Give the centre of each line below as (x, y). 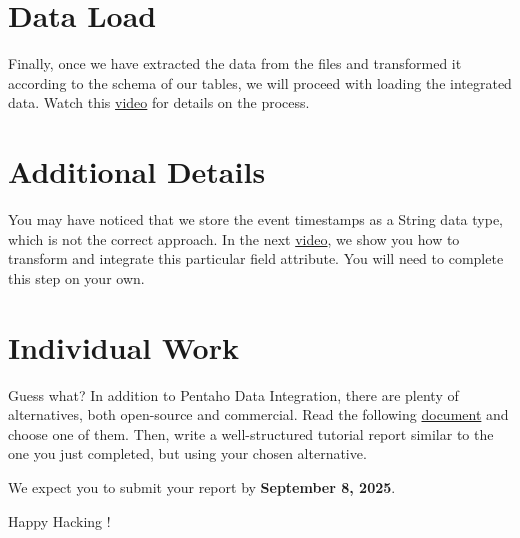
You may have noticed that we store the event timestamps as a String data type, (255, 219)
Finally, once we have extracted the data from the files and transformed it (235, 63)
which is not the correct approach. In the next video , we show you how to (234, 238)
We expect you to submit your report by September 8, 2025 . (202, 486)
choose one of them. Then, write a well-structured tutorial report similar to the (251, 433)
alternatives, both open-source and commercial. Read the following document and (258, 414)
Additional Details (137, 171)
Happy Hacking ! (59, 520)
